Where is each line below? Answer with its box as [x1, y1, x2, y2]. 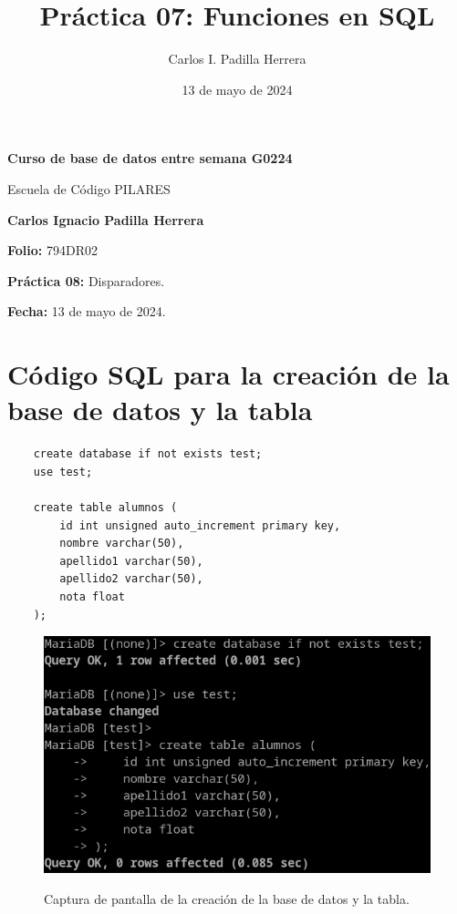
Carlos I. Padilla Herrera [168, 49, 306, 68]
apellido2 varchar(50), [59, 572, 203, 586]
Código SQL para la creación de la [7, 355, 450, 393]
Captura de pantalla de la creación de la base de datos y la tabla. [44, 888, 410, 908]
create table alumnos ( [33, 500, 178, 514]
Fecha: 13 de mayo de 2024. [7, 302, 166, 321]
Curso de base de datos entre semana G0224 [7, 149, 293, 168]
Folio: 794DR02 [7, 241, 98, 260]
